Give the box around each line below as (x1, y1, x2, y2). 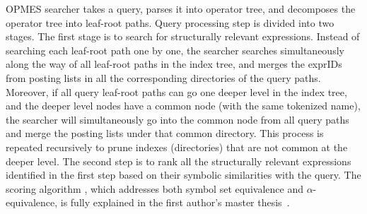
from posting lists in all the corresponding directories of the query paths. (6, 70, 321, 85)
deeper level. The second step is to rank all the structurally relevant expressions (6, 153, 351, 168)
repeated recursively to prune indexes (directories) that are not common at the (6, 139, 348, 154)
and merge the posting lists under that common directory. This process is (6, 126, 324, 141)
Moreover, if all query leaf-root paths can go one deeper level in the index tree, (6, 84, 347, 99)
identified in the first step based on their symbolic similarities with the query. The (6, 167, 361, 182)
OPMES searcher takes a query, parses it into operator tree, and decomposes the (6, 1, 356, 16)
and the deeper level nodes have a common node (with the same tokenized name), (6, 98, 361, 113)
